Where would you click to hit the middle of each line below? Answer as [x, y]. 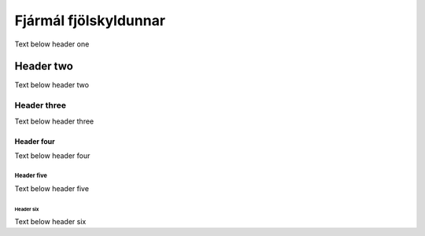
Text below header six [50, 221]
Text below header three [54, 121]
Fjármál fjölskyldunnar [90, 20]
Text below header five [52, 189]
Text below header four [52, 155]
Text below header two [52, 85]
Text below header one [52, 44]
